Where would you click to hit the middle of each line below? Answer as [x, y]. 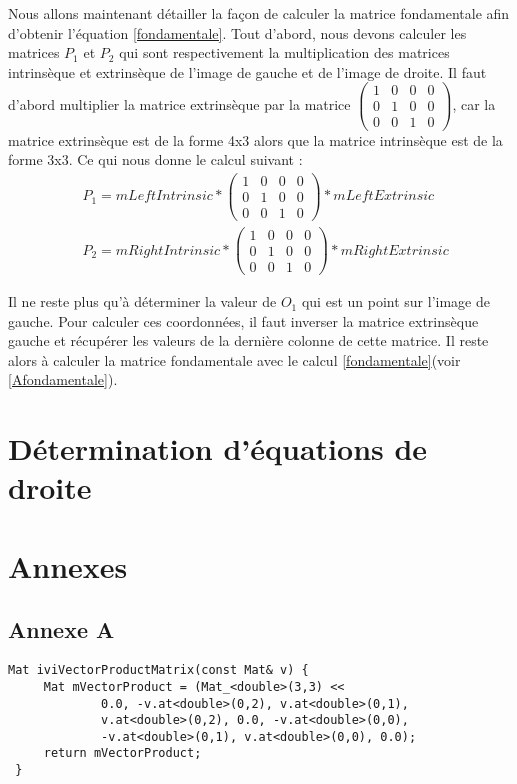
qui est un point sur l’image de [395, 301]
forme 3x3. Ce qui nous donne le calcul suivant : [155, 159]
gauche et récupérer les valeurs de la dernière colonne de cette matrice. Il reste [248, 340]
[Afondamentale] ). [63, 379]
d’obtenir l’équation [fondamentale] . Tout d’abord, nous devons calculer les [237, 32]
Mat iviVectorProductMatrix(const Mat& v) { [158, 670]
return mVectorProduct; [122, 753]
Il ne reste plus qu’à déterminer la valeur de [142, 301]
